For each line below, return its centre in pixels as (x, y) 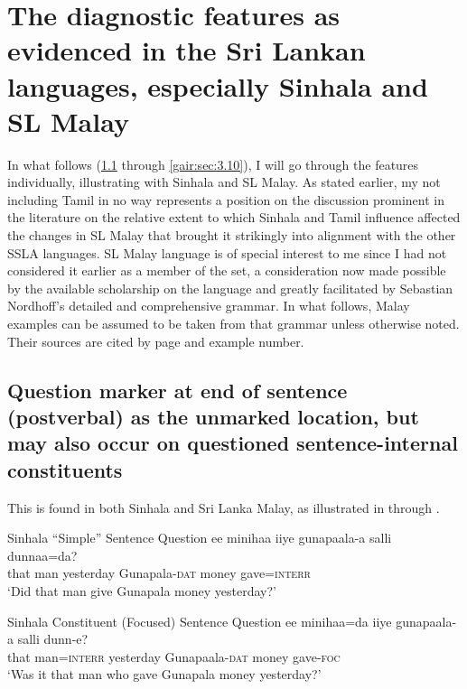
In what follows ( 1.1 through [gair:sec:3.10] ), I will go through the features (213, 164)
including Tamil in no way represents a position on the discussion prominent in (226, 199)
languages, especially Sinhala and (218, 85)
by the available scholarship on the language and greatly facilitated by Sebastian (230, 288)
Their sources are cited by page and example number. (156, 341)
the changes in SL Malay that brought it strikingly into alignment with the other (232, 235)
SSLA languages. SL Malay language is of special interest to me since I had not (227, 252)
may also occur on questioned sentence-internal (233, 443)
